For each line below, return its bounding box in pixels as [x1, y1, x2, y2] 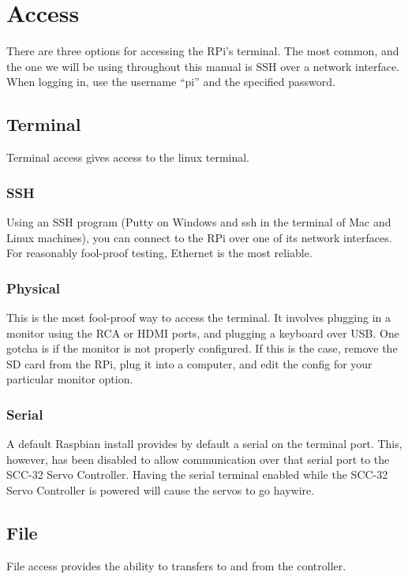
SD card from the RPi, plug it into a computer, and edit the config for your [6, 355, 372, 372]
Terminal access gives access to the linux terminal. [6, 149, 250, 166]
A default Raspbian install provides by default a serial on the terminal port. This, [6, 435, 402, 452]
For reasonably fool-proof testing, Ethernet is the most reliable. [6, 245, 313, 261]
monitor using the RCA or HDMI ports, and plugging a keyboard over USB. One [6, 324, 399, 341]
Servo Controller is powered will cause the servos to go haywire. [6, 481, 315, 498]
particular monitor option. [6, 371, 133, 387]
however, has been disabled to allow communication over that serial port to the [6, 450, 390, 467]
